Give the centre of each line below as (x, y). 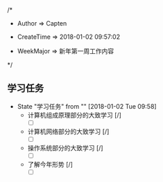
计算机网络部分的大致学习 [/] (68, 131)
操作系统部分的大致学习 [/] (65, 147)
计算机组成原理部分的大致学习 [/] (74, 115)
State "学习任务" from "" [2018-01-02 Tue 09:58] (87, 106)
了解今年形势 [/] (50, 164)
